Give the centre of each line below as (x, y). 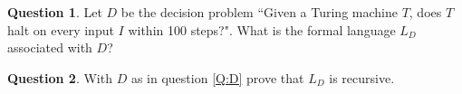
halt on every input (61, 29)
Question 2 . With (60, 77)
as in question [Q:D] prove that (217, 77)
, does (425, 12)
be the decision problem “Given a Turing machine (259, 12)
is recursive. (362, 77)
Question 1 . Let (55, 12)
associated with (50, 47)
